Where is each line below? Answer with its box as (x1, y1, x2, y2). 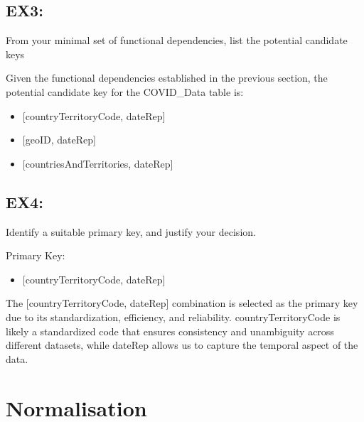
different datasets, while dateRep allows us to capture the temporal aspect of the (6, 337, 358, 352)
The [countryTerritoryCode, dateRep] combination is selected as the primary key (6, 296, 358, 310)
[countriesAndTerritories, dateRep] (22, 156, 173, 171)
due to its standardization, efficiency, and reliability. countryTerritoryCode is (6, 309, 341, 324)
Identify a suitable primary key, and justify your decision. (6, 224, 256, 239)
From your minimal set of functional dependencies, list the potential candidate (6, 33, 348, 48)
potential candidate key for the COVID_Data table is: (6, 84, 244, 99)
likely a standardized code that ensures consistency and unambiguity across (6, 323, 334, 338)
